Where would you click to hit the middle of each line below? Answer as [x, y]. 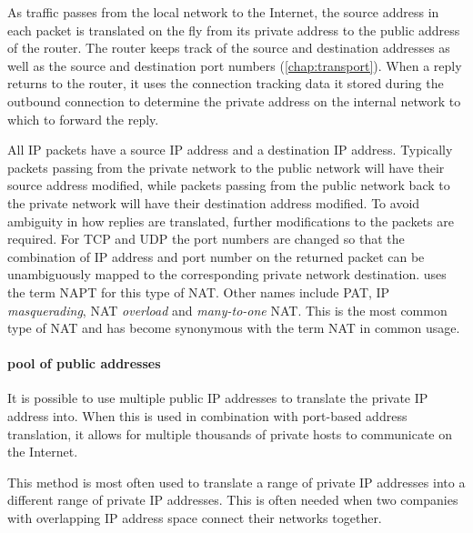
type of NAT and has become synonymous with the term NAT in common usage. [234, 328]
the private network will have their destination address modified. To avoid [214, 202]
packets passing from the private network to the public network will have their [226, 167]
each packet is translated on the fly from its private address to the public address [234, 30]
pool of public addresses [84, 363]
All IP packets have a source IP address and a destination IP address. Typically [230, 150]
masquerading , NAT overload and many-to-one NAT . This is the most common [227, 310]
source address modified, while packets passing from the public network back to [229, 185]
